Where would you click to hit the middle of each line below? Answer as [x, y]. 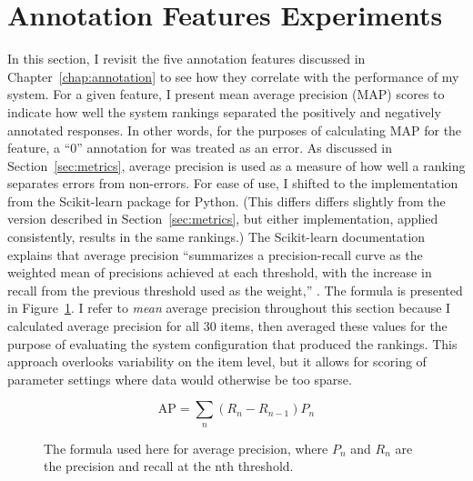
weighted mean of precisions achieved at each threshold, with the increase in [220, 272]
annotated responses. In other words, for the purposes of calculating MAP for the [235, 130]
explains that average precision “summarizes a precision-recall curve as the [215, 254]
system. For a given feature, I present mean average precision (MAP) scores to [226, 94]
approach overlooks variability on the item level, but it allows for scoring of [217, 361]
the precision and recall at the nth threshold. [169, 466]
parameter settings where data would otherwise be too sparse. [180, 379]
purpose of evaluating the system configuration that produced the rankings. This [232, 343]
